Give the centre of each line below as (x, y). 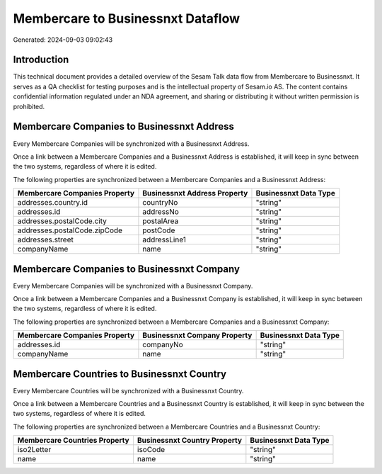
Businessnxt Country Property (190, 441)
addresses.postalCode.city (62, 221)
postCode (159, 230)
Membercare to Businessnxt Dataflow (127, 18)
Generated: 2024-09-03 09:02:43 (63, 40)
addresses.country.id (53, 203)
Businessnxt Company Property (197, 335)
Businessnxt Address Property (195, 193)
